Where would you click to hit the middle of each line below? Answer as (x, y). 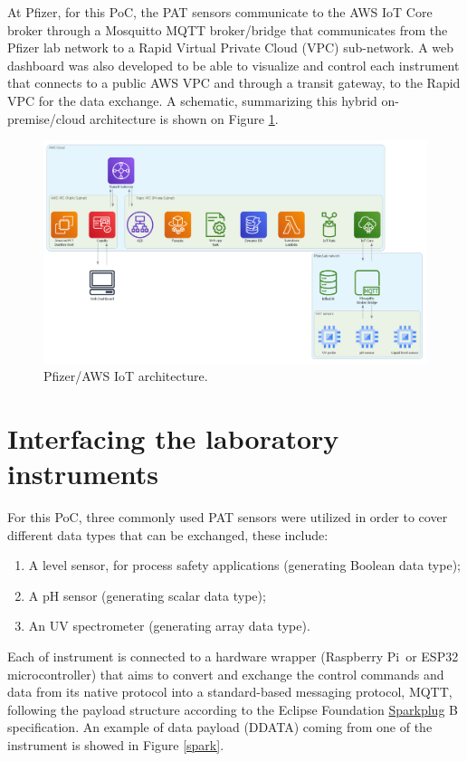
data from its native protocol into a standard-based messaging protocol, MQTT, (230, 692)
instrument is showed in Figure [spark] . (116, 744)
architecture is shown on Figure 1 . (184, 118)
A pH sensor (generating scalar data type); (147, 595)
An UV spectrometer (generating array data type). (169, 626)
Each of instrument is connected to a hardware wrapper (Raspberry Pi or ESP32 (233, 656)
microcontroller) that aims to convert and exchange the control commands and (226, 674)
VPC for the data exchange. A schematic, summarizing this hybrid (192, 100)
